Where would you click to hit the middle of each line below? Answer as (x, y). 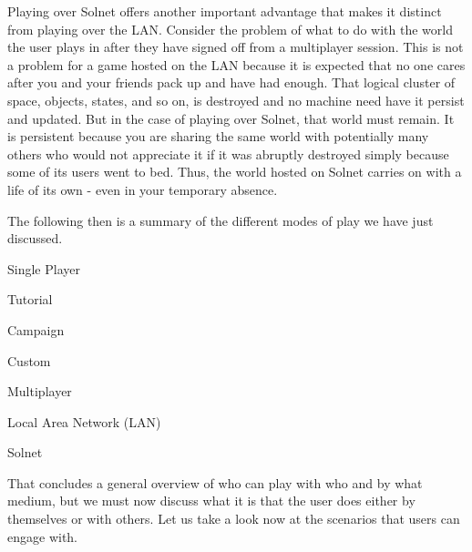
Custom (29, 360)
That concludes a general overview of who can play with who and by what (215, 482)
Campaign (36, 329)
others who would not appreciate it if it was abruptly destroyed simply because (228, 153)
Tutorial (30, 299)
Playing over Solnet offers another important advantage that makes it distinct (225, 11)
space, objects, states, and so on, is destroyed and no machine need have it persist (236, 100)
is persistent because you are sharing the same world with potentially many (218, 136)
